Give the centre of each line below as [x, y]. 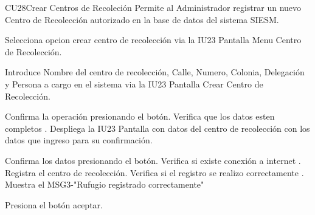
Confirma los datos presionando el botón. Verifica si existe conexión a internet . [153, 160]
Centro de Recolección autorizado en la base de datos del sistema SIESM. [142, 19]
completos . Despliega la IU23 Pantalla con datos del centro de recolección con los [157, 128]
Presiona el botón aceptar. [54, 204]
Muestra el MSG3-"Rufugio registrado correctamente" [105, 184]
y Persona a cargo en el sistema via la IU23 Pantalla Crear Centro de [134, 84]
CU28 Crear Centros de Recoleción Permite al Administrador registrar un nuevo [153, 7]
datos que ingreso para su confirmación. [79, 140]
